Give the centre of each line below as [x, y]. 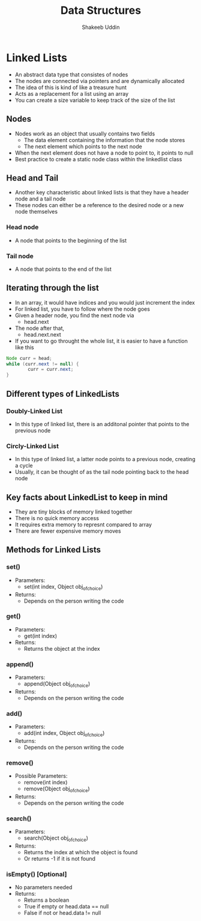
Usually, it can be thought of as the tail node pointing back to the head [102, 472]
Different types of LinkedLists [63, 394]
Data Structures [101, 11]
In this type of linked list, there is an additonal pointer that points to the [102, 424]
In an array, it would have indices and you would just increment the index [105, 302]
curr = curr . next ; [51, 370]
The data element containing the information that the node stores [104, 140]
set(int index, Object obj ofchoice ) [63, 587]
